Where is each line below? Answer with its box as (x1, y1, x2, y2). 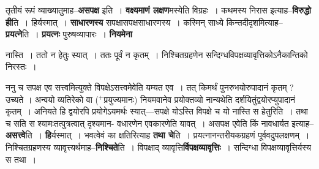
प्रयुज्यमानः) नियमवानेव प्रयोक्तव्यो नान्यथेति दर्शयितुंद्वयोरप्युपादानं (103, 92, 296, 105)
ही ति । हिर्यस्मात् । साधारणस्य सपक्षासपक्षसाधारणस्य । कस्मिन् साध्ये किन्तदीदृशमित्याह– (6, 15, 283, 28)
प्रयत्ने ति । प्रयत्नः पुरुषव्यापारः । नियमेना (6, 28, 132, 40)
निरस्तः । (6, 60, 37, 73)
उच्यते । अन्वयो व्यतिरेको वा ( (6, 92, 99, 105)
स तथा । (6, 152, 37, 165)
